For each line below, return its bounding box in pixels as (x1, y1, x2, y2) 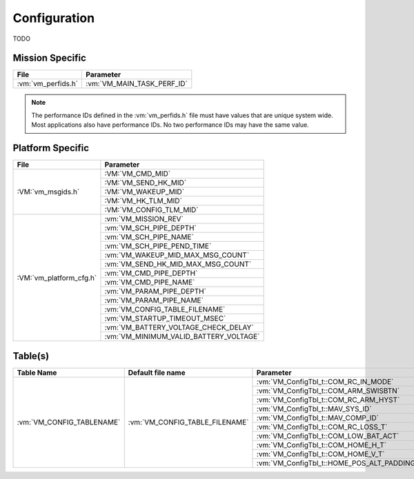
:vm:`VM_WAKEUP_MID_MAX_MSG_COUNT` (104, 250, 250, 260)
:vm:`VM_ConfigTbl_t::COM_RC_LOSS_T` (256, 422, 388, 431)
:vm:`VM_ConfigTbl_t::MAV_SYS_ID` (256, 404, 372, 414)
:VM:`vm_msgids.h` (17, 187, 80, 196)
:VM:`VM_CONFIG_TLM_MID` (104, 205, 199, 215)
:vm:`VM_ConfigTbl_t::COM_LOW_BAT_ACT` (256, 431, 400, 440)
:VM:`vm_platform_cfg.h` (17, 273, 97, 283)
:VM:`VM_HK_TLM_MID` (104, 196, 183, 206)
